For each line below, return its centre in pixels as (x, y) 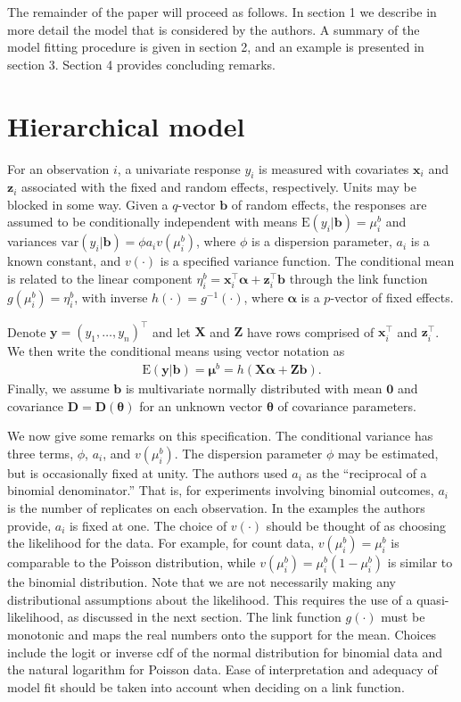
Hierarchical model (126, 125)
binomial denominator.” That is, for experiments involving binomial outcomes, (221, 490)
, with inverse (111, 297)
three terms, (41, 453)
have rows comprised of (311, 331)
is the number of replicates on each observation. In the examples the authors (216, 508)
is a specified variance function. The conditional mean (307, 261)
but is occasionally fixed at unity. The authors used (148, 472)
